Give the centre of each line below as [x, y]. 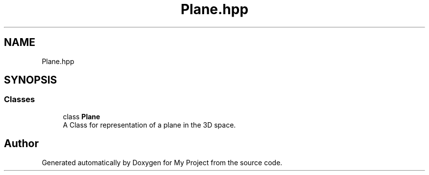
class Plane [82, 116]
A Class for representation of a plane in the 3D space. [149, 125]
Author [21, 144]
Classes [20, 99]
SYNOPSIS [31, 80]
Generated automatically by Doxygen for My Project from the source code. [162, 162]
